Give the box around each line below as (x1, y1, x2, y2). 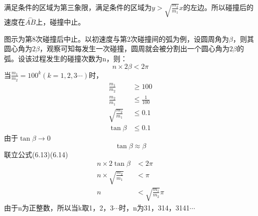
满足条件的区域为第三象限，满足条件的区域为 (4, 2, 152, 12)
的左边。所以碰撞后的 (183, 2, 253, 12)
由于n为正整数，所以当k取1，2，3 (4, 202, 114, 212)
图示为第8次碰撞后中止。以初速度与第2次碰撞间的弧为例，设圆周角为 (4, 33, 229, 44)
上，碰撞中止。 (36, 17, 85, 27)
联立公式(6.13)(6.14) (4, 149, 68, 159)
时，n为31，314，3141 (119, 202, 190, 212)
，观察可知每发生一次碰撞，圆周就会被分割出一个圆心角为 (39, 43, 229, 54)
